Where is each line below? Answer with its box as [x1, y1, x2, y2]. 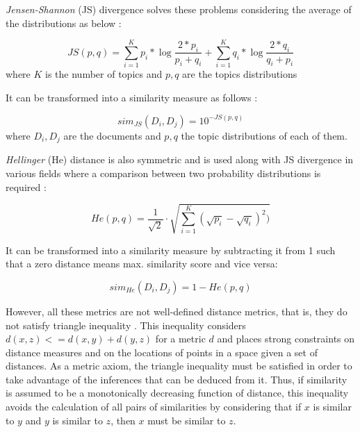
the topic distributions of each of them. [181, 128, 347, 142]
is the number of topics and [45, 67, 163, 81]
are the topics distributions [182, 67, 297, 81]
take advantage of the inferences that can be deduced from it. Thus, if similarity [6, 372, 347, 386]
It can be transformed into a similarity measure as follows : [6, 90, 258, 104]
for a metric [155, 331, 206, 346]
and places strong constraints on [217, 331, 355, 346]
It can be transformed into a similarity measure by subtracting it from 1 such [6, 242, 336, 257]
